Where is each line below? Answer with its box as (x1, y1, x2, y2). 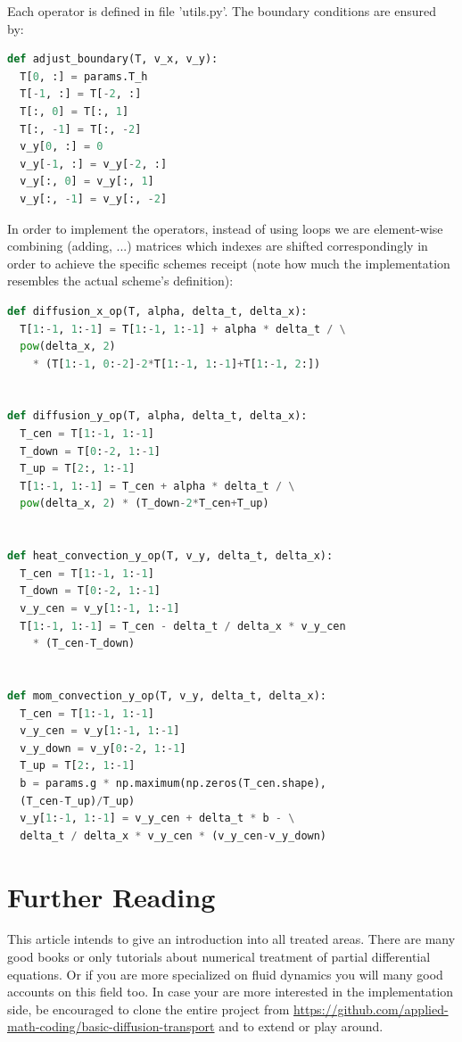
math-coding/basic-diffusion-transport (7, 1017, 215, 1036)
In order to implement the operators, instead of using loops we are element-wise (7, 219, 443, 237)
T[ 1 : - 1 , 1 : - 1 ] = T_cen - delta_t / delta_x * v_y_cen (20, 619, 346, 633)
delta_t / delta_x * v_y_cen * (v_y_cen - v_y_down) (20, 829, 327, 842)
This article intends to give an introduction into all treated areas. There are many (7, 930, 456, 948)
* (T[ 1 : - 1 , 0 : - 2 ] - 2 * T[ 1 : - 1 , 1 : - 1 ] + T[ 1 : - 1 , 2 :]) (32, 357, 321, 370)
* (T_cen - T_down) (32, 637, 136, 650)
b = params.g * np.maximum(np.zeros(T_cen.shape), (20, 776, 326, 790)
